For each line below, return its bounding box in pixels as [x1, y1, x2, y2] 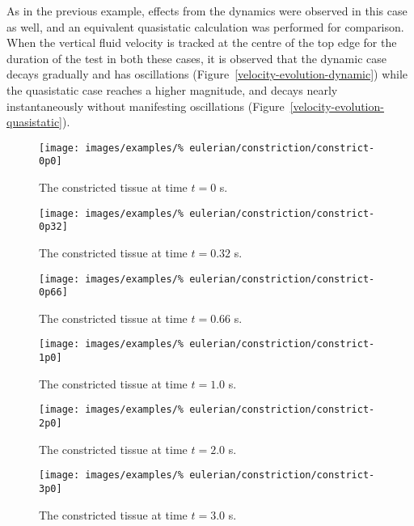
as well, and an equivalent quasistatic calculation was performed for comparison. [6, 18, 404, 35]
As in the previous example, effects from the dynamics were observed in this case [6, 2, 408, 19]
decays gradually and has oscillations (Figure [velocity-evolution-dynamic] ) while [6, 66, 408, 83]
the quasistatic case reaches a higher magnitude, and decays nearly [6, 81, 338, 98]
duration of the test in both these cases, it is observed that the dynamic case [6, 49, 387, 66]
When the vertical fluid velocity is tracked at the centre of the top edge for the [6, 34, 397, 51]
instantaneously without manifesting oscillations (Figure [6, 97, 285, 114]
